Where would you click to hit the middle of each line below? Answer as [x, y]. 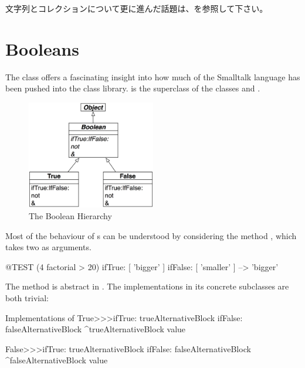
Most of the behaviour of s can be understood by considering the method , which [151, 235]
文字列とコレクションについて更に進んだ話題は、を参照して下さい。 [137, 8]
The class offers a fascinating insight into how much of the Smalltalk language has [153, 76]
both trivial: [27, 297]
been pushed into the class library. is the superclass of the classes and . [133, 88]
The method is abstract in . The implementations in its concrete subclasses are [147, 286]
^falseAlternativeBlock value [57, 360]
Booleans [42, 48]
